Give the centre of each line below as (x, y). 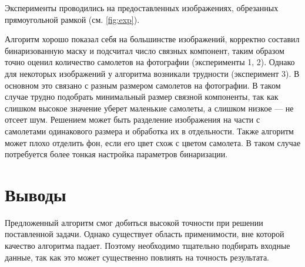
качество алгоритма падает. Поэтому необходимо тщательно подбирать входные (148, 246)
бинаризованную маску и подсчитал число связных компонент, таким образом (145, 50)
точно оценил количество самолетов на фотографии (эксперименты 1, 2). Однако (150, 62)
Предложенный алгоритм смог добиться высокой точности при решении (134, 222)
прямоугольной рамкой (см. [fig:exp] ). (72, 19)
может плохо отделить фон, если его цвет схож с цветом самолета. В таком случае (153, 142)
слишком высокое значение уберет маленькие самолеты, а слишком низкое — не (149, 108)
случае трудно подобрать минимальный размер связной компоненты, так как (142, 97)
